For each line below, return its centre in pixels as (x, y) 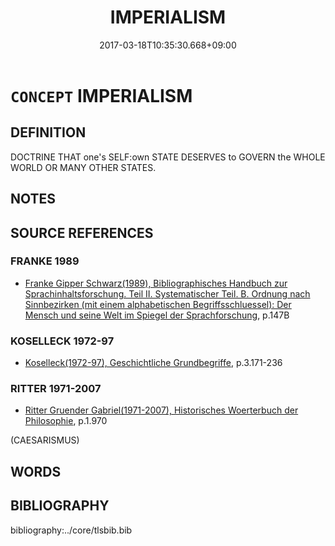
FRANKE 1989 (45, 261)
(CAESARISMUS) (45, 440)
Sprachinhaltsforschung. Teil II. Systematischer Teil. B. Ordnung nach (167, 293)
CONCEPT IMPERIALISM (101, 95)
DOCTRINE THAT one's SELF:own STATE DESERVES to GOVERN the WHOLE (168, 157)
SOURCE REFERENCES (82, 232)
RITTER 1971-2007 (56, 389)
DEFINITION (48, 132)
